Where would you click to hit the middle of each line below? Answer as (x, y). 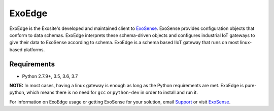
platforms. (34, 49)
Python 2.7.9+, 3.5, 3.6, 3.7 (50, 76)
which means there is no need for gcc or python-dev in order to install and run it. (112, 92)
